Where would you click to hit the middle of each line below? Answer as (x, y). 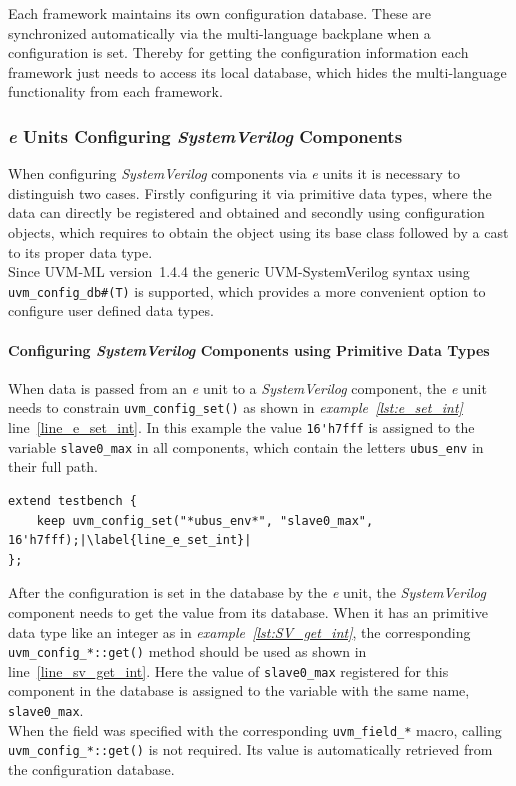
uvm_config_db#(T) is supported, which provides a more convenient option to (247, 290)
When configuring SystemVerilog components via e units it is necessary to (234, 173)
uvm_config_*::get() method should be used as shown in (187, 651)
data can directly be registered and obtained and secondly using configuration (246, 212)
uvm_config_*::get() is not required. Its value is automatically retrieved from (250, 749)
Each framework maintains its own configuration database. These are (219, 13)
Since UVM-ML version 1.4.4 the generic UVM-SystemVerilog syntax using (239, 271)
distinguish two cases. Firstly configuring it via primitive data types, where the (250, 192)
